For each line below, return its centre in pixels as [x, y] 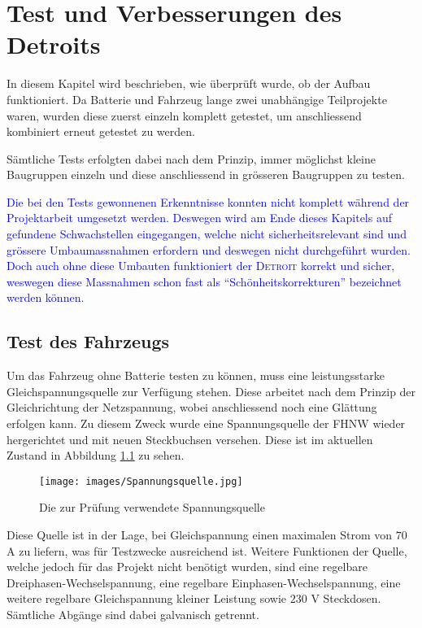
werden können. [46, 297]
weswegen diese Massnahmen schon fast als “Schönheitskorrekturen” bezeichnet [204, 281]
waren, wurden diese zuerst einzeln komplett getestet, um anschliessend [184, 115]
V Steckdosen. [346, 598]
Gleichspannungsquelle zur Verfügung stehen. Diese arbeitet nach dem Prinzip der [211, 391]
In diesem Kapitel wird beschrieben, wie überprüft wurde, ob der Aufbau [189, 83]
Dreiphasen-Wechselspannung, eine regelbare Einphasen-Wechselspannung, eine [204, 582]
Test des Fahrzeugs [88, 341]
